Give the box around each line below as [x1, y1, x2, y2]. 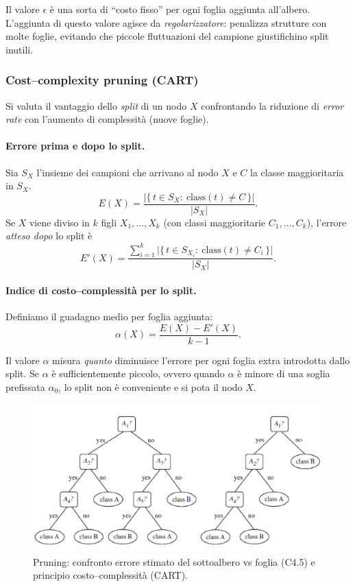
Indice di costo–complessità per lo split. [5, 283, 197, 297]
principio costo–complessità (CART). [33, 568, 188, 582]
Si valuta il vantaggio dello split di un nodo [5, 98, 187, 112]
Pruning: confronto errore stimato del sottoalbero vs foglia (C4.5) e [33, 554, 315, 568]
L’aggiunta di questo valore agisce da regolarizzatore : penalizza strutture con [5, 15, 327, 29]
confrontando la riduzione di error [201, 98, 344, 112]
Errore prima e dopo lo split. [5, 139, 145, 153]
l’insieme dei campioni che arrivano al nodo [36, 165, 219, 179]
